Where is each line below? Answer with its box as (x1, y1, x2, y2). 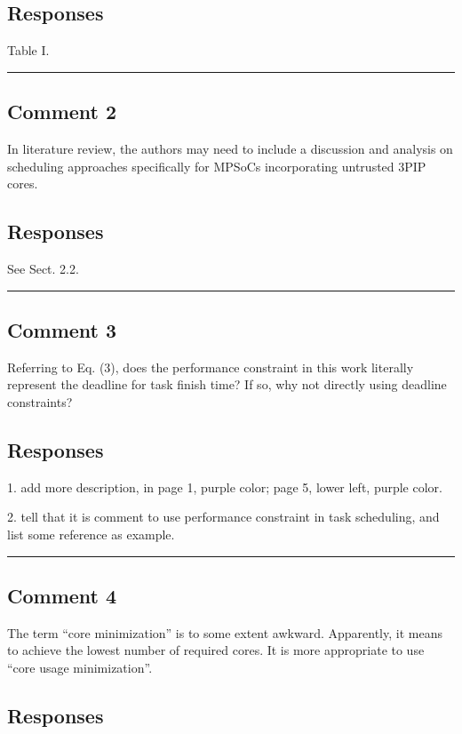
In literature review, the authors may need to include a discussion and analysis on (7, 140, 453, 157)
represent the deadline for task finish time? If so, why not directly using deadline (7, 375, 447, 394)
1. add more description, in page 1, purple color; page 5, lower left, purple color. (7, 477, 442, 496)
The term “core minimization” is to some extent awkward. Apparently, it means (7, 623, 442, 642)
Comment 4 (7, 581, 117, 609)
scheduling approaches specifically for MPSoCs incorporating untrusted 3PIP (7, 156, 426, 175)
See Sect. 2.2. (7, 259, 79, 277)
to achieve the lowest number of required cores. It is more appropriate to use (7, 641, 425, 659)
